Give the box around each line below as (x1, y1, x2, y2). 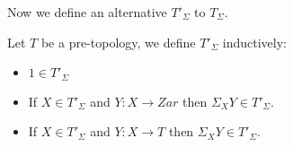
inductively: (222, 32, 287, 51)
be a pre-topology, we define (40, 32, 196, 51)
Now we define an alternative (7, 3, 167, 21)
